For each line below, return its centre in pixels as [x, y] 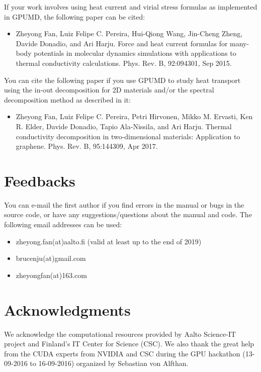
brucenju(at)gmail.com [51, 258]
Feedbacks [40, 180]
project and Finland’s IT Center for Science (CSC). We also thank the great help [129, 344]
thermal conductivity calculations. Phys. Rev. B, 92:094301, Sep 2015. [124, 63]
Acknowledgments [67, 309]
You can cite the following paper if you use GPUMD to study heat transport [122, 80]
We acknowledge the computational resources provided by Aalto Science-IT [120, 334]
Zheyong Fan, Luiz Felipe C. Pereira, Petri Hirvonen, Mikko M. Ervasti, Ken [134, 116]
